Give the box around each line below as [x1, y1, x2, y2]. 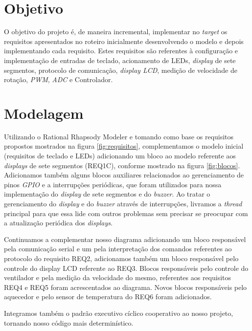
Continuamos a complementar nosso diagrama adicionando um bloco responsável [4, 234, 246, 244]
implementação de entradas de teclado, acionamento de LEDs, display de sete [4, 55, 236, 65]
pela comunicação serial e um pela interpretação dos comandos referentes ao [4, 243, 232, 254]
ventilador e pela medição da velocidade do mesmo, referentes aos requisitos [4, 272, 231, 283]
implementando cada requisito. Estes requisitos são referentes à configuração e [4, 45, 238, 56]
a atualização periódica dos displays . [4, 218, 113, 228]
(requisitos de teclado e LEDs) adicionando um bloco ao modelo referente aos [4, 151, 236, 160]
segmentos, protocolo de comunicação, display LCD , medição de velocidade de [4, 65, 237, 75]
